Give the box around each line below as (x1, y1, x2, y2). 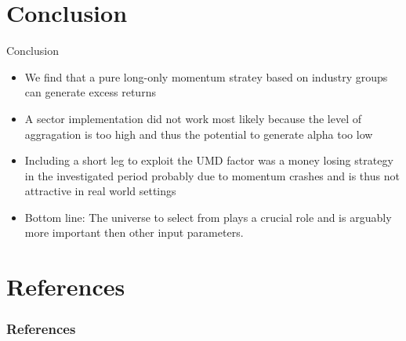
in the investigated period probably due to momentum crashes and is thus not (24, 167, 400, 183)
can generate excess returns (24, 84, 156, 100)
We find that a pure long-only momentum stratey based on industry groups (24, 68, 388, 85)
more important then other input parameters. (24, 224, 244, 241)
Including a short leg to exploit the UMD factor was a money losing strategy (24, 152, 393, 169)
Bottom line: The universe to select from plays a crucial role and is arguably (24, 209, 392, 225)
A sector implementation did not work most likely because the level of (24, 110, 362, 126)
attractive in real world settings (24, 183, 176, 199)
